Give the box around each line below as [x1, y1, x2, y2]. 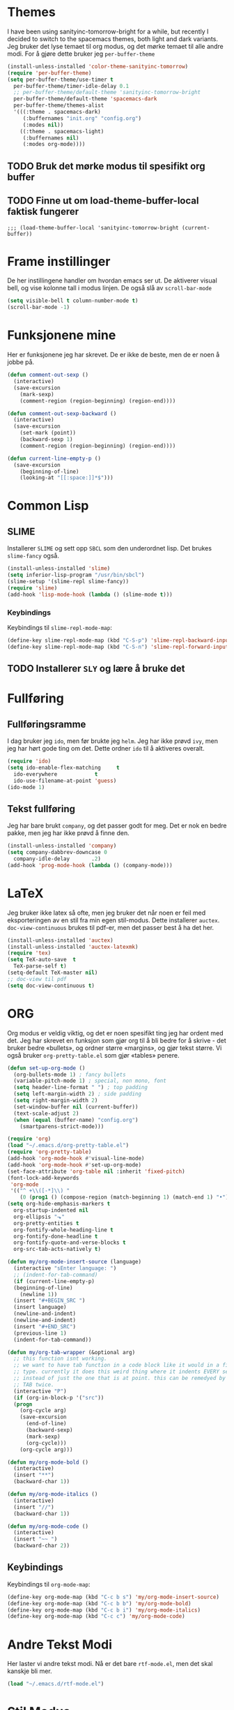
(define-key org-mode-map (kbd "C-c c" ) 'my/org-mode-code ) [7, 1613, 186, 1620]
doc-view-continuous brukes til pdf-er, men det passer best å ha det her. [7, 923, 214, 931]
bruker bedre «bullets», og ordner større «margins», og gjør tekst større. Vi [7, 1044, 222, 1052]
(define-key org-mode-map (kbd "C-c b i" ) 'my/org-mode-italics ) [7, 1606, 201, 1614]
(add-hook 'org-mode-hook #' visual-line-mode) [7, 1155, 145, 1162]
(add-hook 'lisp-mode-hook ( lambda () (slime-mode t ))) [7, 591, 173, 598]
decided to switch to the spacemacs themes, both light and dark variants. [7, 34, 218, 43]
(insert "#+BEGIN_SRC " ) [13, 1297, 86, 1305]
